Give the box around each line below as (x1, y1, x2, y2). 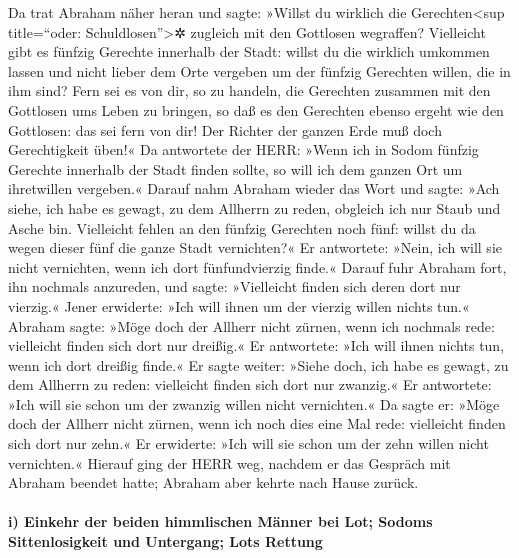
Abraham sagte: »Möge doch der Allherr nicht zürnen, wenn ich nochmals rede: (8, 315, 495, 336)
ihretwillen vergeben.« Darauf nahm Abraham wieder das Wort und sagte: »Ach (8, 178, 500, 199)
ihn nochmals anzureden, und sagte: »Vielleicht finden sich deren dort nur (8, 276, 461, 297)
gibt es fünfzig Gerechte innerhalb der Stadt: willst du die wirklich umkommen (8, 41, 490, 62)
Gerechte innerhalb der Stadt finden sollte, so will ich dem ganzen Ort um (8, 158, 463, 179)
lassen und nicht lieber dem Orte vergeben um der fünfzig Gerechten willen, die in (8, 60, 511, 81)
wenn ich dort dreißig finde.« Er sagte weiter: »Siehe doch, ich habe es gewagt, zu (8, 354, 509, 375)
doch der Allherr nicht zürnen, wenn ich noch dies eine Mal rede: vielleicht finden (8, 413, 506, 434)
